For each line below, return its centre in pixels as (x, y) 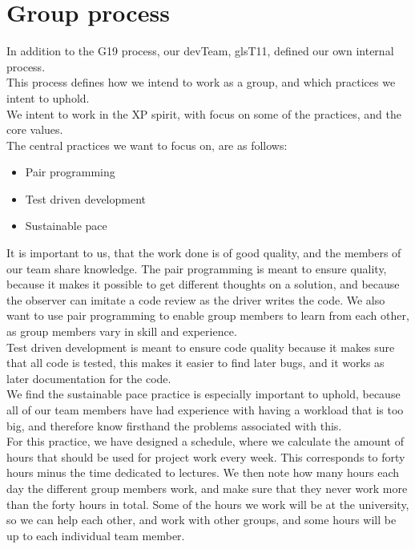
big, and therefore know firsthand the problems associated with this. (174, 425)
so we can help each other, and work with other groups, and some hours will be (201, 520)
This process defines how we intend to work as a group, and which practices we (201, 82)
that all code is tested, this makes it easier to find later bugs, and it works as (195, 363)
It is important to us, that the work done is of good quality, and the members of (204, 253)
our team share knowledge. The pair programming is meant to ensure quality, (197, 268)
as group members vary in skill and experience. (122, 331)
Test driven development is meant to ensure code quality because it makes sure (201, 347)
